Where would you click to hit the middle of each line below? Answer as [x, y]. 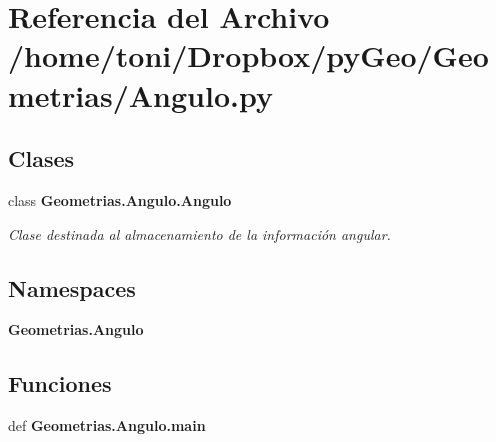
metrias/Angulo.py [140, 94]
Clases [41, 158]
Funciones [60, 383]
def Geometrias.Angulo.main [107, 425]
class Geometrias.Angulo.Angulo [120, 199]
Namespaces [72, 287]
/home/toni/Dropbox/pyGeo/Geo [248, 55]
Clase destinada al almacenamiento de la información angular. [199, 233]
